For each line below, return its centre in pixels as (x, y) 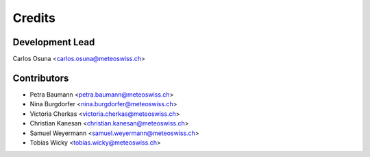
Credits (34, 18)
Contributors (41, 78)
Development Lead (54, 42)
